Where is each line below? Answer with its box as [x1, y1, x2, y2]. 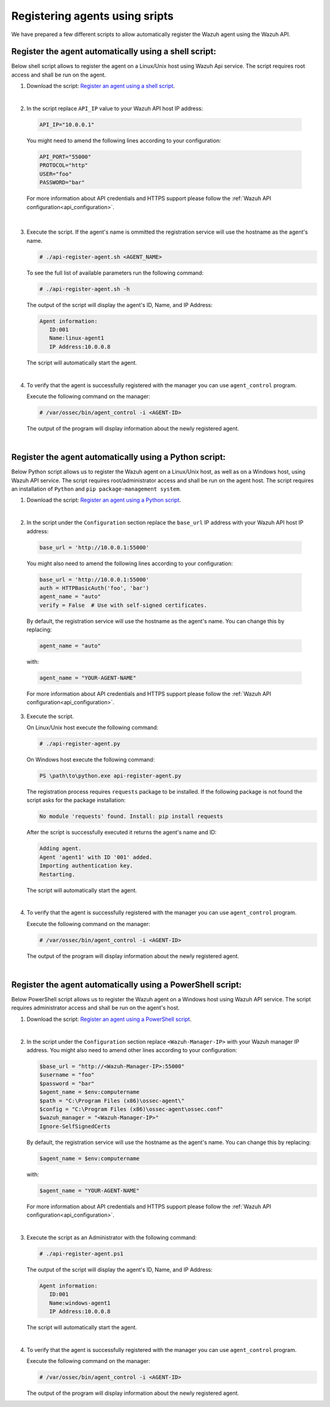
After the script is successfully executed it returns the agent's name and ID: [26, 829, 217, 836]
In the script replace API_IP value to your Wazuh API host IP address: [26, 105, 204, 113]
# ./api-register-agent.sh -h [39, 285, 130, 292]
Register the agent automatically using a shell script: [11, 46, 216, 57]
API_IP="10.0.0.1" [39, 121, 95, 128]
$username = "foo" [39, 1071, 95, 1078]
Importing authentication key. [39, 863, 134, 869]
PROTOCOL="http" [39, 162, 89, 169]
